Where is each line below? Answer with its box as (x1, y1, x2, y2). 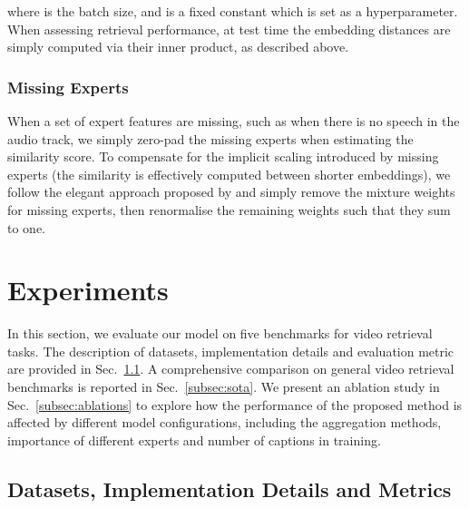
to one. (7, 218, 45, 237)
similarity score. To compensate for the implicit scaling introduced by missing (7, 147, 439, 166)
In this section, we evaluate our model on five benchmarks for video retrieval (7, 324, 433, 343)
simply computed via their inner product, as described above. (7, 37, 349, 56)
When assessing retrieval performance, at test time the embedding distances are (7, 19, 451, 38)
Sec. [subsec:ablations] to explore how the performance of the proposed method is (7, 395, 463, 414)
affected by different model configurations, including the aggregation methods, (7, 413, 442, 432)
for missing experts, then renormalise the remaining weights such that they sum (7, 200, 451, 219)
